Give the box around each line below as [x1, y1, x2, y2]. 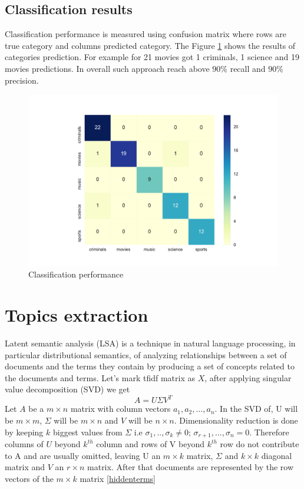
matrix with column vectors [70, 402, 171, 415]
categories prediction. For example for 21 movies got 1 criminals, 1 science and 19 [5, 51, 299, 63]
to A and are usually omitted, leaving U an [5, 449, 161, 461]
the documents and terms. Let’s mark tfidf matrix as [5, 371, 195, 384]
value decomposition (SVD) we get [5, 383, 130, 395]
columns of [5, 438, 44, 450]
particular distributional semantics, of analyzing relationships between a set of [5, 348, 287, 361]
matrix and [5, 461, 45, 473]
